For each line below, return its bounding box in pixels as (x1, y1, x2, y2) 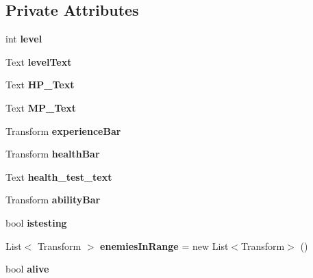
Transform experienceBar (5, 123, 121, 138)
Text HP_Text (5, 77, 75, 92)
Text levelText (5, 54, 72, 68)
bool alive (5, 262, 49, 276)
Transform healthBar (5, 147, 100, 161)
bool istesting (5, 215, 67, 229)
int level (5, 31, 42, 46)
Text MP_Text (5, 100, 77, 114)
